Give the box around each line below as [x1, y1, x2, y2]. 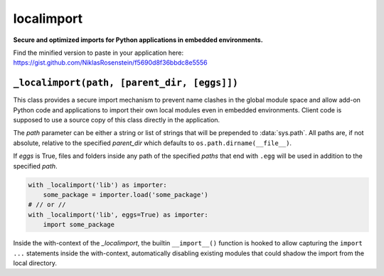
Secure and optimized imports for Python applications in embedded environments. [13, 36, 263, 44]
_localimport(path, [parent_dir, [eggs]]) [13, 77, 238, 89]
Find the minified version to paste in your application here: [13, 48, 184, 57]
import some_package [43, 221, 115, 229]
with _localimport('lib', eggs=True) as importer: [28, 211, 209, 218]
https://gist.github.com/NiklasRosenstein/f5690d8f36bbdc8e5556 [13, 58, 208, 67]
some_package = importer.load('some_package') [43, 191, 209, 198]
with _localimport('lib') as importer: [28, 181, 167, 189]
